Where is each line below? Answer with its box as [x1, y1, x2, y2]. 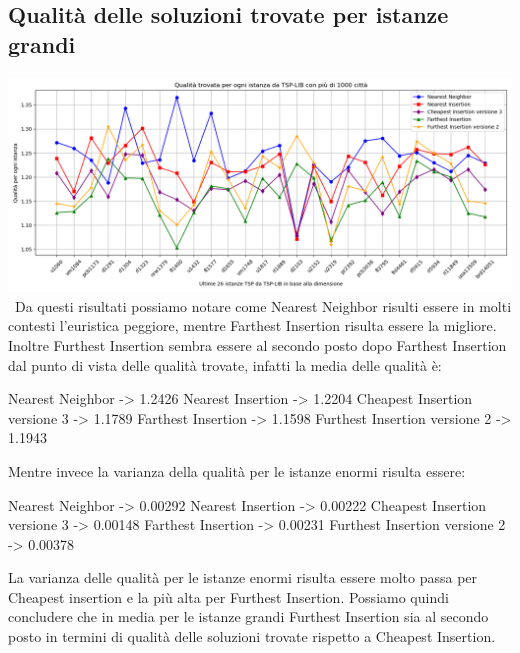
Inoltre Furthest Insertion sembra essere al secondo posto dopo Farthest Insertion [8, 334, 507, 355]
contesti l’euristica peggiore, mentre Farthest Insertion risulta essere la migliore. [8, 315, 497, 336]
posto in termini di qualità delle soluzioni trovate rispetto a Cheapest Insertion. [8, 626, 496, 647]
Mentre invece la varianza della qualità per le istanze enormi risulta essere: [8, 460, 466, 481]
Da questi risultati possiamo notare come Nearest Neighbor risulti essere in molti [14, 295, 512, 316]
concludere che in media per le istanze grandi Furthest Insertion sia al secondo [8, 606, 489, 627]
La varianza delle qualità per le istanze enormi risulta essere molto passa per [8, 567, 478, 588]
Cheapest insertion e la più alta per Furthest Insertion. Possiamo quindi [8, 586, 449, 607]
